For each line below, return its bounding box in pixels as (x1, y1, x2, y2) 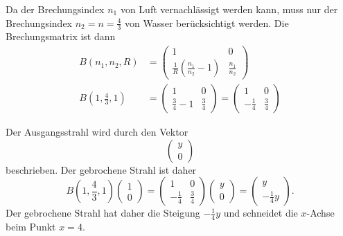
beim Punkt (6, 219, 56, 234)
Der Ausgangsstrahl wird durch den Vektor (6, 125, 188, 139)
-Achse (306, 206, 335, 220)
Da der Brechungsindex (6, 2, 105, 16)
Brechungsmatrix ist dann (6, 29, 116, 44)
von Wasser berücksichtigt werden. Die (125, 15, 289, 30)
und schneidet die (223, 206, 298, 220)
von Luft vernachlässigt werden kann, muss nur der (120, 2, 338, 16)
